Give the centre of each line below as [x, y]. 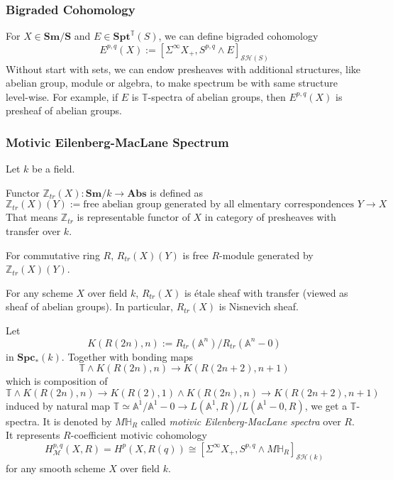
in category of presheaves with [270, 217]
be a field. [54, 169]
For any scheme [39, 292]
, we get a [326, 405]
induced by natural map [58, 405]
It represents [33, 435]
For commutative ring [53, 255]
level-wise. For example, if [62, 96]
